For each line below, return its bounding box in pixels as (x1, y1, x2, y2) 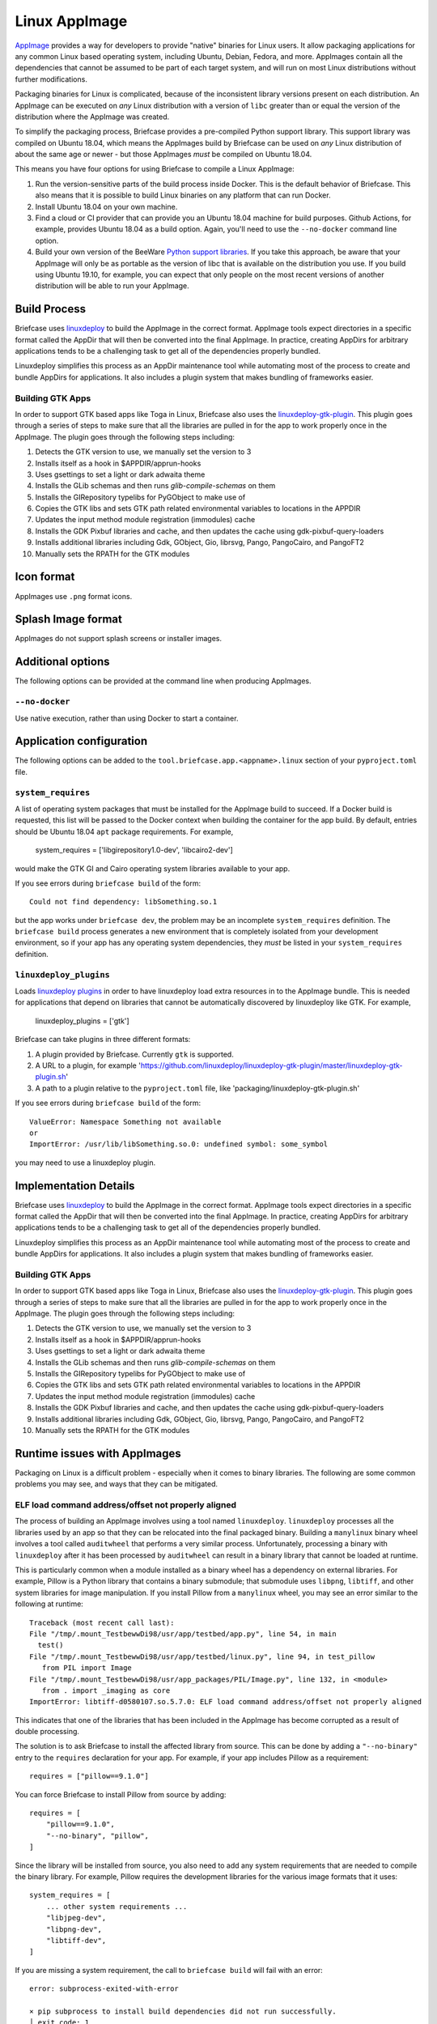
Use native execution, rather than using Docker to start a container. (15, 713, 239, 723)
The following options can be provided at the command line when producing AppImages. (15, 676, 312, 686)
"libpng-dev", (45, 1924, 103, 1934)
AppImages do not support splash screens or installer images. (15, 634, 223, 644)
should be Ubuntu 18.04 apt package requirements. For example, (15, 827, 234, 836)
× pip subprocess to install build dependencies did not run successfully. (29, 2006, 337, 2016)
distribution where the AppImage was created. (15, 112, 170, 121)
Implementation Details (15, 1179, 135, 1193)
